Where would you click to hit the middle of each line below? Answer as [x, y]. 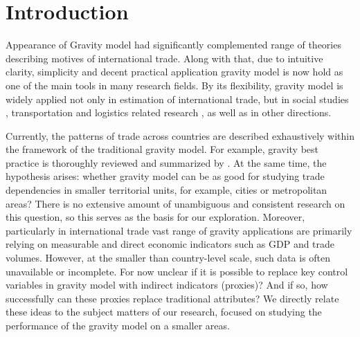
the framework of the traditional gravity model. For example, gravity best [162, 149]
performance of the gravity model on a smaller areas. [118, 325]
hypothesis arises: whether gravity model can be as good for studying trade [165, 176]
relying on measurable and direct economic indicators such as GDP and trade [170, 244]
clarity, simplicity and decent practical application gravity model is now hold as [174, 72]
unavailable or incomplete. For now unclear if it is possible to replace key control [177, 271]
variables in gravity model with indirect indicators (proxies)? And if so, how [167, 285]
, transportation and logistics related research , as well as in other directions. [169, 112]
